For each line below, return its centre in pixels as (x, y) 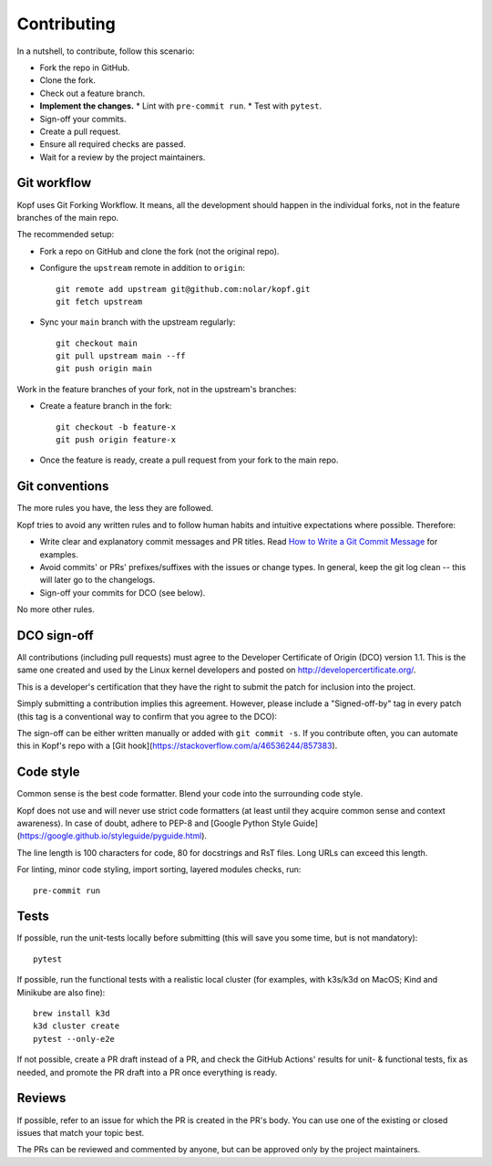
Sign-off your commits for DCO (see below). (123, 592)
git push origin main (104, 369)
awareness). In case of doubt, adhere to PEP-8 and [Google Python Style (154, 823)
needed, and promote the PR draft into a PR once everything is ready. (147, 1072)
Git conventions (63, 487)
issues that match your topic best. (81, 1132)
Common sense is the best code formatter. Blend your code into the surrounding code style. (190, 794)
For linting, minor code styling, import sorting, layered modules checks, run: (159, 869)
